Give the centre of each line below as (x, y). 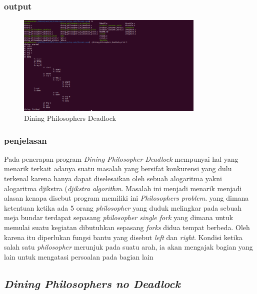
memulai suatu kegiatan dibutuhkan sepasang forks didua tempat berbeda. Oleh (127, 227)
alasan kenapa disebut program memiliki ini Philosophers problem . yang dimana (126, 198)
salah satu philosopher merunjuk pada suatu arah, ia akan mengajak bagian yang (128, 247)
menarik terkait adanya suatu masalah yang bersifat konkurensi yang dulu (118, 168)
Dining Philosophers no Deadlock (92, 283)
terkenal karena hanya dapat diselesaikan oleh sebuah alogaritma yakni (113, 178)
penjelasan (25, 140)
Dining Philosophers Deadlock (70, 118)
